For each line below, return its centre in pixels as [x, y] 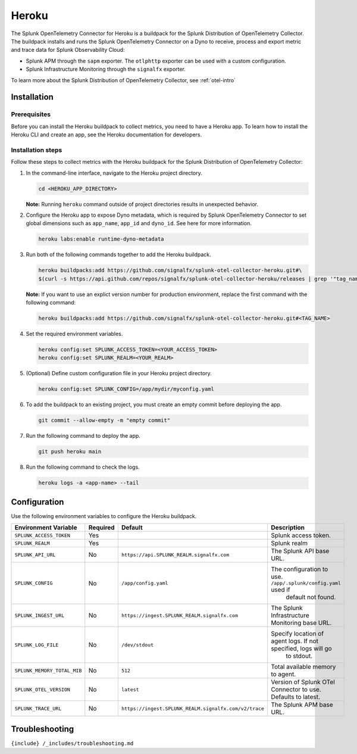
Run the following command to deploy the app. [83, 436]
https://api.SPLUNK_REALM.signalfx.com [175, 555]
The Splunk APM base [302, 705]
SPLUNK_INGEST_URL [40, 616]
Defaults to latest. [296, 697]
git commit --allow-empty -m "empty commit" [104, 420]
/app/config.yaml [145, 583]
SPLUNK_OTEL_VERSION [43, 689]
